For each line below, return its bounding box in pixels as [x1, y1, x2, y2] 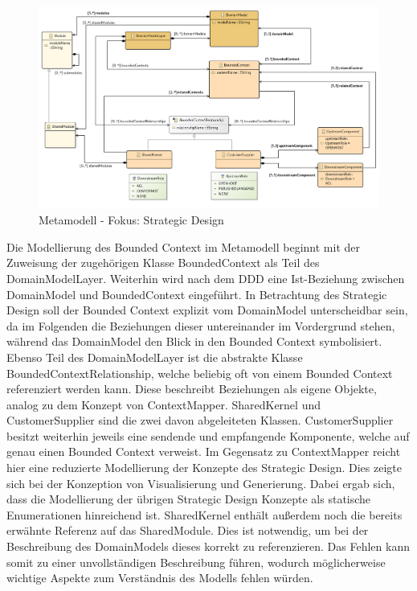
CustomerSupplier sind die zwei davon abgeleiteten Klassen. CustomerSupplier [6, 412, 394, 429]
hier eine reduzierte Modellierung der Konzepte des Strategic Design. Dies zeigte [6, 459, 402, 476]
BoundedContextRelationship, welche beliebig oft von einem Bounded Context [6, 364, 393, 381]
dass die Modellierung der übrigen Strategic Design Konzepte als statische [6, 490, 371, 507]
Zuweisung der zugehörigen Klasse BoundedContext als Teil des [6, 254, 320, 271]
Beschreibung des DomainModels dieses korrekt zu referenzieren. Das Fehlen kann [6, 538, 410, 555]
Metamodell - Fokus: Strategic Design [39, 211, 224, 228]
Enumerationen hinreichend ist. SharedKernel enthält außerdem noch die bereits [6, 506, 403, 523]
